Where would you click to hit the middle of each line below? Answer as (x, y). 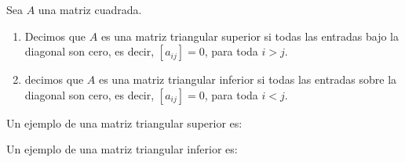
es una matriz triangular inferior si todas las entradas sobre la (248, 79)
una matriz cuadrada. (90, 9)
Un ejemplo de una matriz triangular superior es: (124, 122)
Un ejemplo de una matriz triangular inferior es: (122, 149)
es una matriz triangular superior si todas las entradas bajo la (250, 36)
